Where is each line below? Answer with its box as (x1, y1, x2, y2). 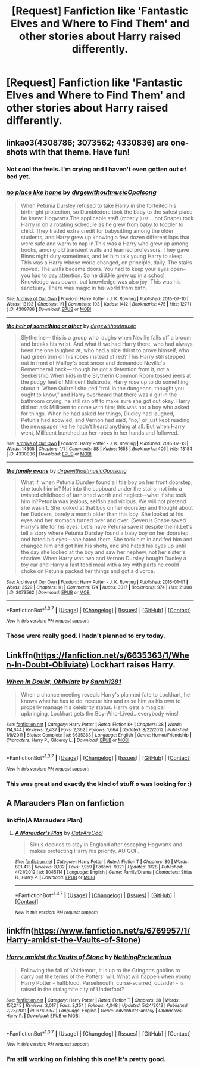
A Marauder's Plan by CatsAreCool (14, 830, 103, 837)
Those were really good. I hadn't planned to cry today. (6, 631, 165, 640)
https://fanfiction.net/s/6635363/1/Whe (36, 650, 189, 660)
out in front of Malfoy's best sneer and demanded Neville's (20, 359, 165, 366)
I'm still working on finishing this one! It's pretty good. (6, 1055, 166, 1064)
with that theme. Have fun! (29, 147, 130, 157)
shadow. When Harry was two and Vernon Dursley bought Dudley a (20, 554, 186, 562)
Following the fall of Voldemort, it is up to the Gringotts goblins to (20, 966, 180, 974)
